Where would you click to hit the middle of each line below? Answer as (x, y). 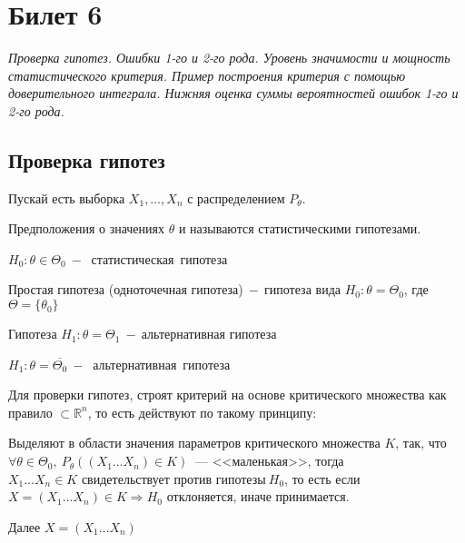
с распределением (236, 197)
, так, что (421, 443)
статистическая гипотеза (159, 258)
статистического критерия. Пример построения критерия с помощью (207, 75)
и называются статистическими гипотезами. (300, 228)
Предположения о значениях (87, 228)
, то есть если (322, 478)
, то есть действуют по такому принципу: (202, 412)
